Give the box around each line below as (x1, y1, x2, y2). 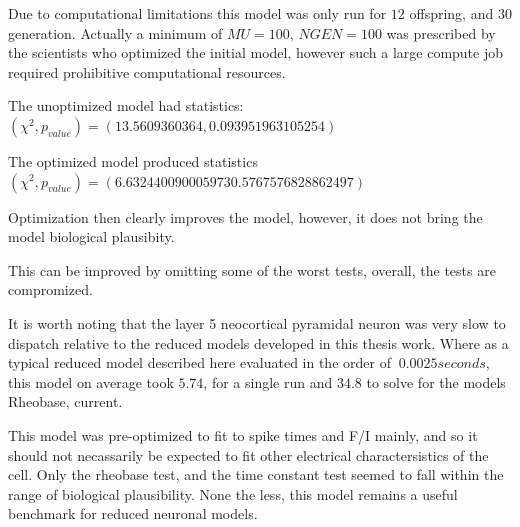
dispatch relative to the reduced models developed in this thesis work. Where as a (8, 332, 509, 353)
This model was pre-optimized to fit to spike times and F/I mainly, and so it (8, 424, 478, 445)
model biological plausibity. (8, 226, 175, 247)
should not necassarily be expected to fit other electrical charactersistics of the (8, 444, 489, 465)
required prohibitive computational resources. (8, 61, 286, 82)
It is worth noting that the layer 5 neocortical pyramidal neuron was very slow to (8, 312, 506, 333)
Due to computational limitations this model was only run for (8, 3, 387, 23)
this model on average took (8, 371, 174, 392)
